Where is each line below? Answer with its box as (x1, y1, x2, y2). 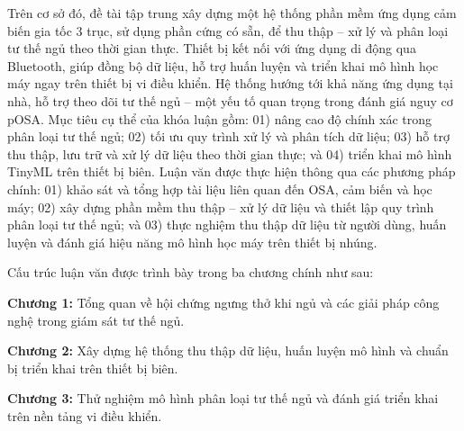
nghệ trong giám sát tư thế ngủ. (7, 310, 185, 329)
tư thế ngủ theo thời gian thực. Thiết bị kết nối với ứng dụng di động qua (7, 39, 416, 58)
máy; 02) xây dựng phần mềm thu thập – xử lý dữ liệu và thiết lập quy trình (7, 197, 434, 216)
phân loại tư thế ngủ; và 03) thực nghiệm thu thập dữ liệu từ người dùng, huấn (7, 215, 447, 234)
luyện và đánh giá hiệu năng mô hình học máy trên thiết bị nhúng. (7, 232, 378, 251)
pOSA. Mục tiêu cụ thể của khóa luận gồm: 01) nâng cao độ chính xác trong (7, 109, 432, 128)
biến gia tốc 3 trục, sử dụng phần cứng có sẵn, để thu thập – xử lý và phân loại (7, 21, 449, 40)
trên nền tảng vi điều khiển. (7, 406, 162, 425)
